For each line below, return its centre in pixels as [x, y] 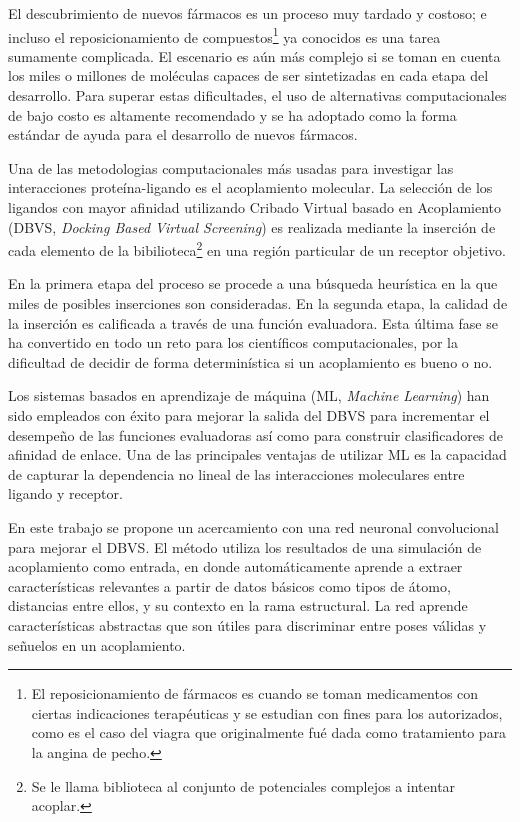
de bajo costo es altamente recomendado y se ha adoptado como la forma [232, 114]
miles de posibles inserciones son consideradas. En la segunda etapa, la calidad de [258, 303]
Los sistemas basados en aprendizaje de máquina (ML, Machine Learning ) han [249, 395]
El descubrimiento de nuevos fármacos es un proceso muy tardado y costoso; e [247, 13]
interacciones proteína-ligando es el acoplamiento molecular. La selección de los [250, 187]
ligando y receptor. [65, 493]
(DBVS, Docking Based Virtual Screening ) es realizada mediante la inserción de [252, 226]
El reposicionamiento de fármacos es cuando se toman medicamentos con [255, 693]
